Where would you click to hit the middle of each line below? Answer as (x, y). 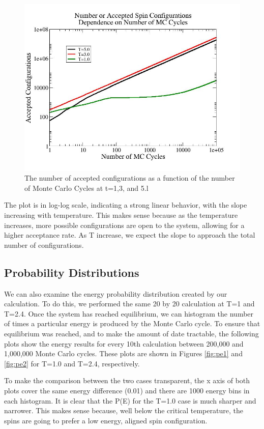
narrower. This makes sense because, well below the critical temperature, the (124, 410)
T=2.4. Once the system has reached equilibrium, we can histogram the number (129, 313)
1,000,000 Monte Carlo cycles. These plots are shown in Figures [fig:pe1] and (123, 353)
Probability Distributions (72, 272)
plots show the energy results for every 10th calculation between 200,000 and (124, 343)
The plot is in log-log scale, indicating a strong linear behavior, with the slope (126, 205)
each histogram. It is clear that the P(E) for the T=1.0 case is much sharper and (130, 400)
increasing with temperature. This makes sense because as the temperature (121, 215)
